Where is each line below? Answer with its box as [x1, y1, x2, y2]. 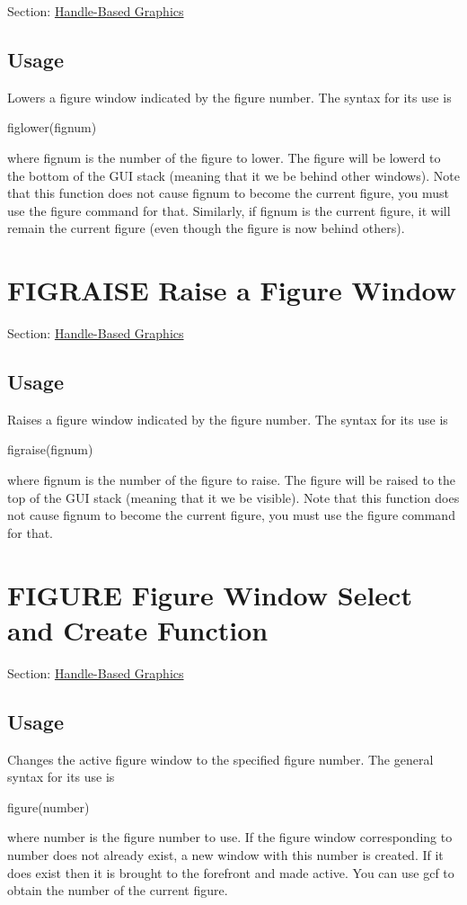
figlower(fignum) [7, 118, 97, 137]
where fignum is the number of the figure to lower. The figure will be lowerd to [7, 148, 441, 166]
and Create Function [7, 611, 269, 648]
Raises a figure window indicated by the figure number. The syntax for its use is [7, 409, 448, 428]
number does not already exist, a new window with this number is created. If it [7, 845, 444, 864]
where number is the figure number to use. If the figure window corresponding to [7, 828, 453, 847]
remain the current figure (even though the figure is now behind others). [7, 219, 405, 237]
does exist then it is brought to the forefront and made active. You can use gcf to [7, 863, 454, 882]
